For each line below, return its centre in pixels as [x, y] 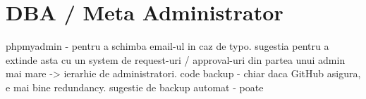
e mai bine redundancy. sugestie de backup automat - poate [135, 87]
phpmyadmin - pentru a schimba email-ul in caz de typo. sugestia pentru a [167, 46]
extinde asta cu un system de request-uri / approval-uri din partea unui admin [176, 59]
